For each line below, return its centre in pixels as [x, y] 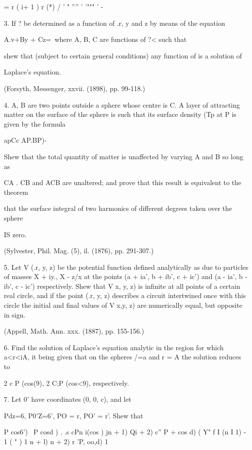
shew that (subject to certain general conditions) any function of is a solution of [123, 55]
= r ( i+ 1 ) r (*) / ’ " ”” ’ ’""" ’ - [54, 6]
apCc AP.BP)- [25, 140]
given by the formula [35, 123]
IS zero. [15, 234]
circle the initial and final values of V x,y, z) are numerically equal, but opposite [123, 305]
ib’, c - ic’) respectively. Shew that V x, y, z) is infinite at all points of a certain [122, 286]
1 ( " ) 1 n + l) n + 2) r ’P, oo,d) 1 [56, 441]
